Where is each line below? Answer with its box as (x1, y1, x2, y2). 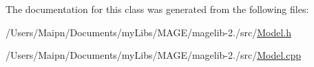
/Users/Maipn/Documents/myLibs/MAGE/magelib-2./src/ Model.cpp (6, 48, 301, 62)
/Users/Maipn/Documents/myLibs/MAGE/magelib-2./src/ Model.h (6, 25, 291, 39)
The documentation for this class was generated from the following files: (6, 2, 309, 16)
